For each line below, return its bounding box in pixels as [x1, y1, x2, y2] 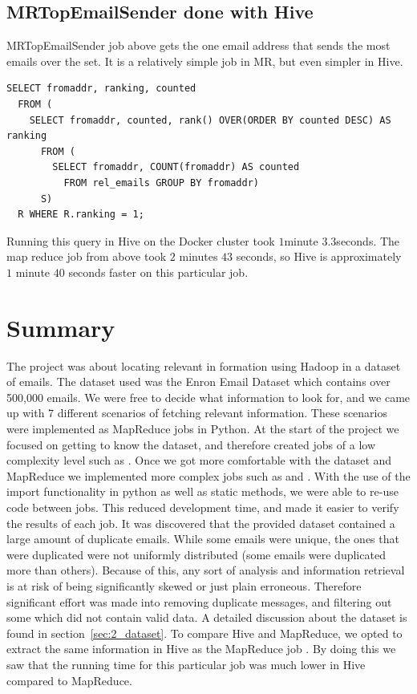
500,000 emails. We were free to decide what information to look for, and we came [6, 388, 411, 405]
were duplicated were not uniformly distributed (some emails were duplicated [6, 546, 386, 562]
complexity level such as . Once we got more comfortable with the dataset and [6, 452, 392, 469]
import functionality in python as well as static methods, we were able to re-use [6, 483, 399, 500]
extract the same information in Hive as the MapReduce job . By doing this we [6, 640, 396, 657]
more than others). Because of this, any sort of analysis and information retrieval [6, 562, 405, 578]
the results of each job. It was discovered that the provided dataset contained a [6, 514, 395, 531]
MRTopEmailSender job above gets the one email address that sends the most [6, 37, 391, 54]
